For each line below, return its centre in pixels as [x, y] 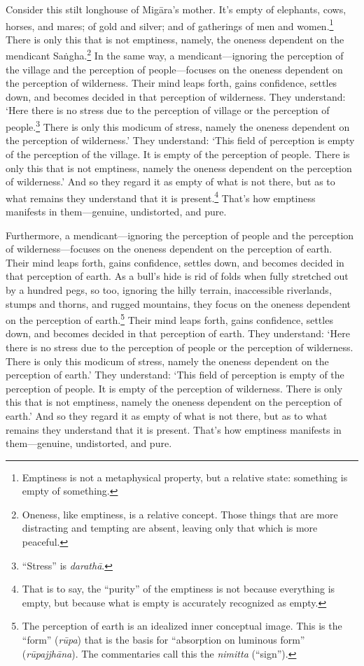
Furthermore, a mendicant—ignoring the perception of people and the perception [180, 235]
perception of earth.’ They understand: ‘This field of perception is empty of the [175, 375]
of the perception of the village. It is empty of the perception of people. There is [178, 154]
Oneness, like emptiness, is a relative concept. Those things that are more [180, 514]
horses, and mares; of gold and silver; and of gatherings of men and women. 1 [170, 24]
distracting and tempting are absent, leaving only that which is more [170, 528]
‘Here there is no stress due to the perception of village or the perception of [168, 110]
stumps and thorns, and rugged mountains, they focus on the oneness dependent [178, 303]
